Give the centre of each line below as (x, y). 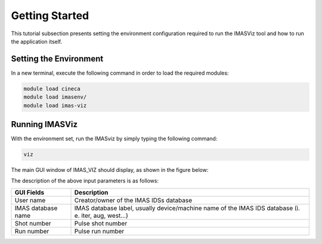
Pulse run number (99, 231)
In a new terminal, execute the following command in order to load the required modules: (120, 73)
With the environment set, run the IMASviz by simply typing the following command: (114, 139)
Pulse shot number (101, 223)
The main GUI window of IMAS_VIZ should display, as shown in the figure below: (110, 170)
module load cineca (52, 89)
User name (30, 200)
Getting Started (50, 16)
